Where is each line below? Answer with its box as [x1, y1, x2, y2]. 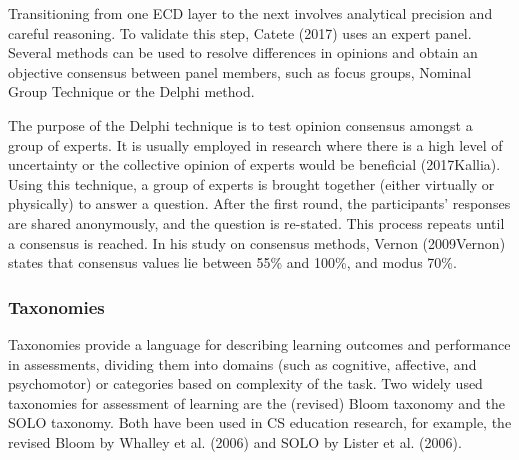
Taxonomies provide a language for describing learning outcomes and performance [8, 333, 511, 354]
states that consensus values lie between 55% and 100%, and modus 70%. [8, 252, 457, 273]
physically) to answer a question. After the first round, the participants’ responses [8, 193, 511, 214]
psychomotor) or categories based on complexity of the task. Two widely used [8, 373, 483, 394]
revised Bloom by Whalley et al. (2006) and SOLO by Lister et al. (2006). [8, 431, 462, 452]
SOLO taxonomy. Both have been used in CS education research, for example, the [8, 412, 512, 433]
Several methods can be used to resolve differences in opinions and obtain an [8, 42, 478, 63]
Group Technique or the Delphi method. [8, 81, 255, 102]
